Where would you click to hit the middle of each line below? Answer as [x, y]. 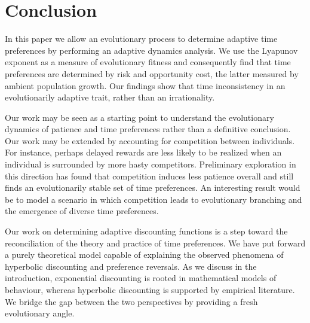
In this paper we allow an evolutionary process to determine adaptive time [141, 39]
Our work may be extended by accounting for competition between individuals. [150, 140]
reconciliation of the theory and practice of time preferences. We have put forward [155, 243]
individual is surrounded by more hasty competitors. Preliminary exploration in [151, 164]
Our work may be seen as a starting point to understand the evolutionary [139, 117]
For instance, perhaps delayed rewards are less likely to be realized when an [143, 152]
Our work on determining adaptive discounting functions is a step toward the [146, 231]
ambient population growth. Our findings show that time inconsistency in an [145, 85]
